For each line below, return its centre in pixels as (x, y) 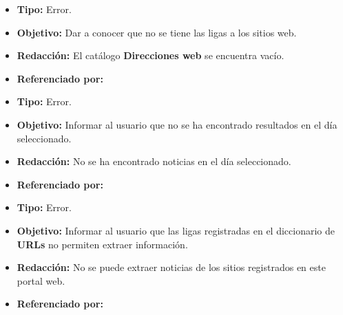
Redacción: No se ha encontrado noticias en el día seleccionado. (154, 161)
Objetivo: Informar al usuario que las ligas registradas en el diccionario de (176, 230)
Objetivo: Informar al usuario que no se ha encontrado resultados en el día (177, 124)
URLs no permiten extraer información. (102, 244)
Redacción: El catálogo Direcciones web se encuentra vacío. (150, 55)
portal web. (41, 280)
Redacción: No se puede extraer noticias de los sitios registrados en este (171, 267)
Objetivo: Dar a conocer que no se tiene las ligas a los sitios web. (157, 32)
